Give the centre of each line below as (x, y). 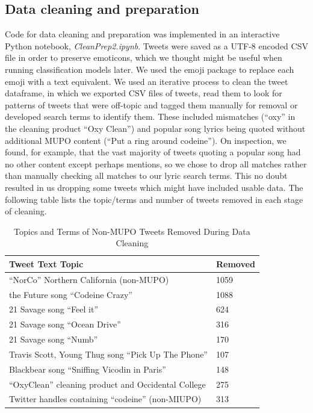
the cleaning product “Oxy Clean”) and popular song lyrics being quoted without (155, 128)
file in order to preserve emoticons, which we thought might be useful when (144, 57)
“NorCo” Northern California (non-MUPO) (89, 279)
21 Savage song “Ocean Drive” (65, 324)
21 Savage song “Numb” (54, 339)
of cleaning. (26, 211)
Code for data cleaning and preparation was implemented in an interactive (142, 34)
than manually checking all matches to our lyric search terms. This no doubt (146, 175)
